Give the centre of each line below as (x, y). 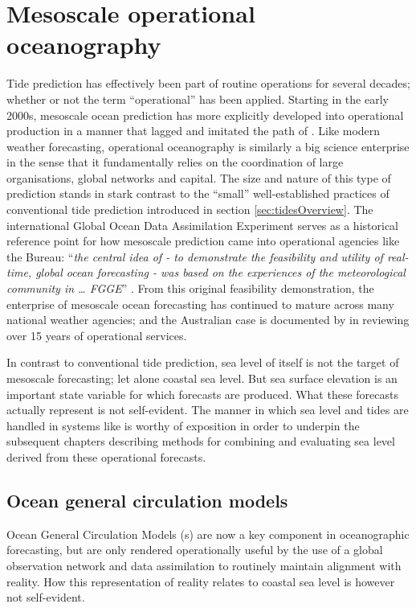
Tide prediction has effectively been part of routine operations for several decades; (208, 83)
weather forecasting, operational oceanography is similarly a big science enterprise (208, 146)
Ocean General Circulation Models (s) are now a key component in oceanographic (208, 534)
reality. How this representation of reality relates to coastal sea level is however (201, 581)
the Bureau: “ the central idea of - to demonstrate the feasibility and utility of (195, 256)
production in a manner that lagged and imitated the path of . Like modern (194, 131)
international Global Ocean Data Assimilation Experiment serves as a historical (202, 225)
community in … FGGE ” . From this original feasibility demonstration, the (190, 288)
